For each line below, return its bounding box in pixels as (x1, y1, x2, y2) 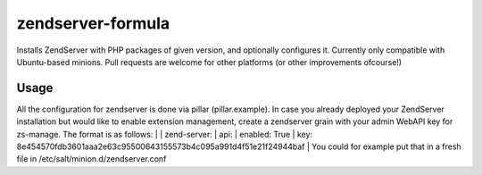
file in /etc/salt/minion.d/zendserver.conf (16, 154, 167, 164)
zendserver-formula (16, 13, 170, 33)
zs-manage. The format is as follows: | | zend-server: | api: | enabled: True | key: (16, 129, 312, 139)
